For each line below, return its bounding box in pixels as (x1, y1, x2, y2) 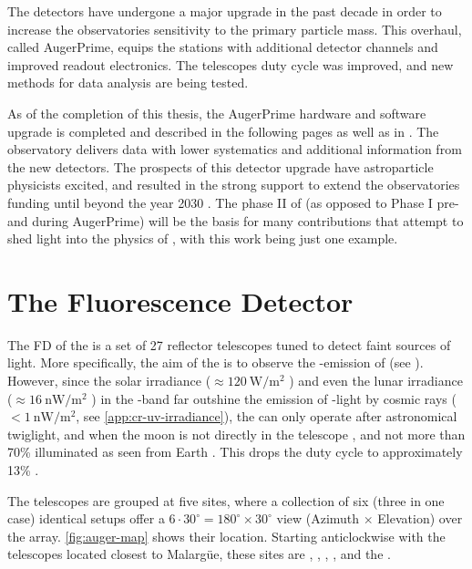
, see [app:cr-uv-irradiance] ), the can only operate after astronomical (76, 407, 457, 426)
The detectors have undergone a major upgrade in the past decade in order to (7, 2, 442, 20)
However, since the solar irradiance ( (7, 371, 211, 390)
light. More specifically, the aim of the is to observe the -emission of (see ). (7, 353, 424, 372)
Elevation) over (377, 509, 463, 528)
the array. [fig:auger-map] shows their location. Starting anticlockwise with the (7, 526, 446, 545)
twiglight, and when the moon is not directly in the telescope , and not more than (7, 424, 466, 443)
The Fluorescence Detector (7, 282, 354, 319)
